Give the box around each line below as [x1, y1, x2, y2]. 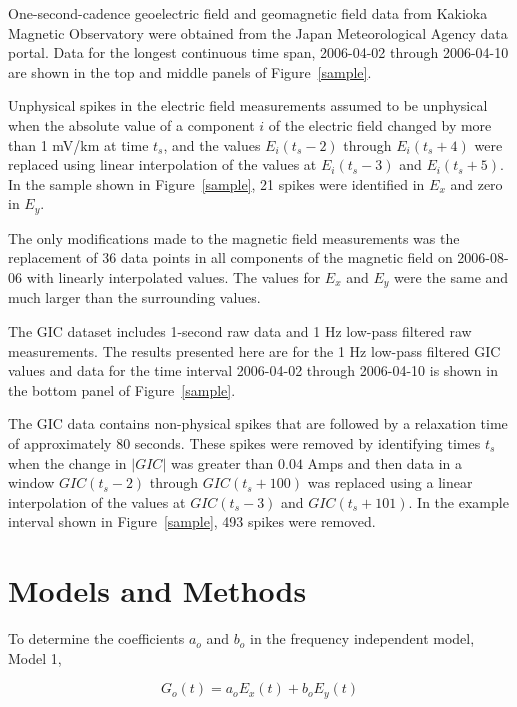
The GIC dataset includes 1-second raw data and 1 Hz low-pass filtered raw [8, 321, 472, 342]
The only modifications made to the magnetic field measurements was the [8, 227, 460, 248]
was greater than [170, 452, 274, 473]
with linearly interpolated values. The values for [26, 266, 321, 287]
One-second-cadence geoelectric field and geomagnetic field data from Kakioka [8, 3, 488, 23]
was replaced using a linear [307, 472, 473, 493]
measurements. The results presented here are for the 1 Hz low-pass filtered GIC [8, 340, 501, 361]
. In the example [408, 491, 509, 512]
